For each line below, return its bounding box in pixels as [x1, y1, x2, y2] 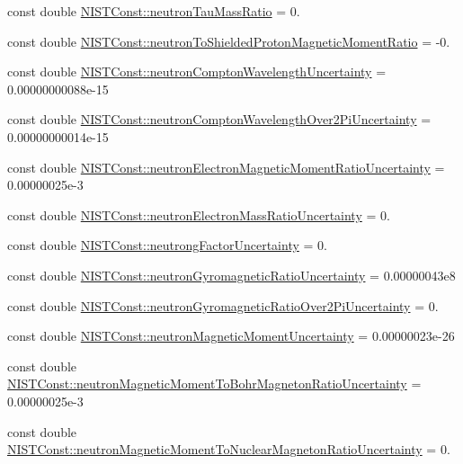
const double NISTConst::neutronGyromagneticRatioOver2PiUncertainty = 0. [7, 296, 439, 315]
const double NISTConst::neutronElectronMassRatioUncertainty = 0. [7, 205, 390, 224]
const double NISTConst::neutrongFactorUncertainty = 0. [7, 236, 327, 254]
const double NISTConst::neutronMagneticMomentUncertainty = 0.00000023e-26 [7, 326, 455, 345]
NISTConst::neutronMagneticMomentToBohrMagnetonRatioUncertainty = [7, 374, 422, 393]
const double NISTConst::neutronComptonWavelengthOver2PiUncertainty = [7, 110, 432, 129]
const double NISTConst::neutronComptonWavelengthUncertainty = [7, 62, 387, 81]
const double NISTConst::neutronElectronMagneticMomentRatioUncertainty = [7, 157, 445, 176]
